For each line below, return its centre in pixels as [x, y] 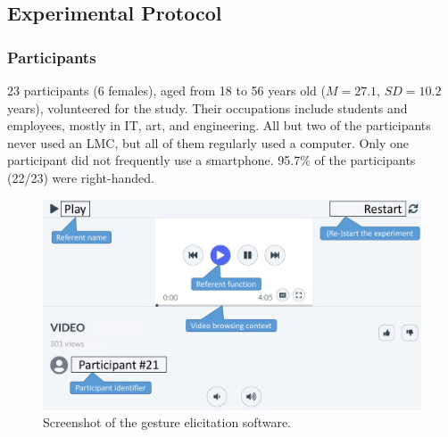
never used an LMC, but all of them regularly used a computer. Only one [208, 142]
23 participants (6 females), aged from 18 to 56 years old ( [166, 90]
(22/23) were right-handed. [81, 177]
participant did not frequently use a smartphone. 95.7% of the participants [212, 160]
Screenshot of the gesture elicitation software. [167, 422]
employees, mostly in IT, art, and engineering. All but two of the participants [219, 125]
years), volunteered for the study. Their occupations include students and [207, 107]
